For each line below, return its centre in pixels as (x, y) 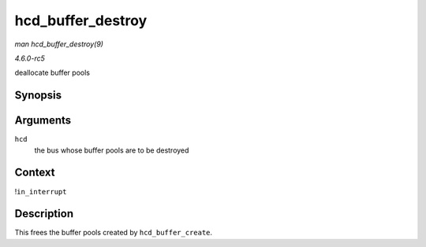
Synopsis (38, 96)
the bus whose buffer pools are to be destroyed (112, 150)
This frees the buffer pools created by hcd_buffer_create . (114, 233)
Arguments (43, 121)
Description (44, 214)
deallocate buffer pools (52, 73)
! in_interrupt (41, 191)
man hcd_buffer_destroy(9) (59, 44)
